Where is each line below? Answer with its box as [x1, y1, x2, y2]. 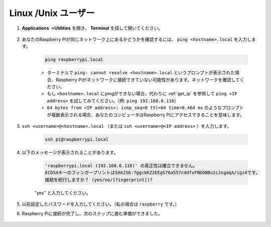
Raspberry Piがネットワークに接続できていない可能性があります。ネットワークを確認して [55, 77, 240, 83]
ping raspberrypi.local [45, 57, 104, 63]
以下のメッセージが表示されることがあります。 [22, 149, 118, 155]
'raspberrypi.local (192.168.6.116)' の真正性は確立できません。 [45, 163, 198, 168]
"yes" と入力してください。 [34, 189, 91, 195]
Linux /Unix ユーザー [9, 8, 95, 19]
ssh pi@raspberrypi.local [45, 137, 109, 142]
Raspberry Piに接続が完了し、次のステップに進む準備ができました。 [22, 210, 163, 216]
